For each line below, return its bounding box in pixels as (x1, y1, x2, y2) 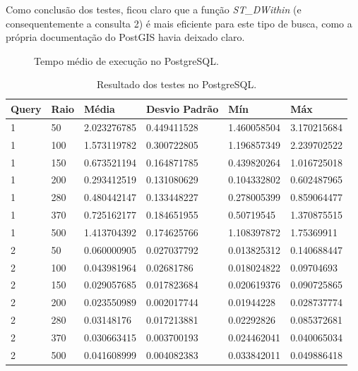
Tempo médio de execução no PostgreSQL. (34, 53, 219, 68)
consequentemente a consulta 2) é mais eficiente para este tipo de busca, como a (6, 16, 352, 30)
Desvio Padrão (145, 101, 219, 116)
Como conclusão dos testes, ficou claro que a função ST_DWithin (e (6, 2, 302, 16)
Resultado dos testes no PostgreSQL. (96, 77, 257, 92)
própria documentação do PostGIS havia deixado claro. (6, 30, 245, 44)
